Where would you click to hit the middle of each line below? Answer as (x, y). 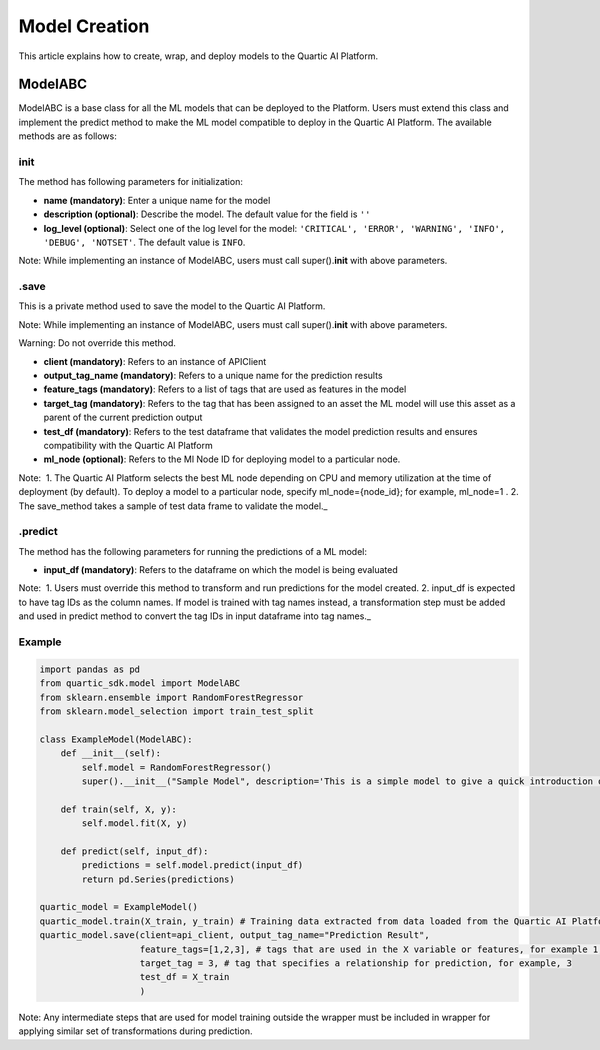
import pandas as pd (89, 669)
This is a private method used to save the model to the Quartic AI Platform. (172, 306)
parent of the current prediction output (123, 417)
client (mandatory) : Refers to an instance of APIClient (155, 361)
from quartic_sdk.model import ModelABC (139, 683)
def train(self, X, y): (118, 809)
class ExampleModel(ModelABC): (116, 739)
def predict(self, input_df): (134, 851)
